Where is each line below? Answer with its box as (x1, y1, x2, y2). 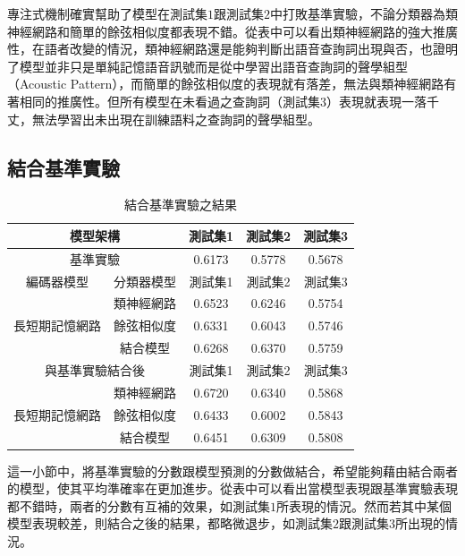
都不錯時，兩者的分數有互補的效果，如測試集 (7, 496, 270, 515)
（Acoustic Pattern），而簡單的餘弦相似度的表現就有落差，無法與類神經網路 (7, 74, 444, 93)
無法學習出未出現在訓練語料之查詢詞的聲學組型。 (31, 109, 320, 128)
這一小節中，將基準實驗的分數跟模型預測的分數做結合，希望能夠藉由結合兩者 (7, 461, 458, 480)
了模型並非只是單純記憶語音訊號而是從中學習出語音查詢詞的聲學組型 (7, 56, 408, 75)
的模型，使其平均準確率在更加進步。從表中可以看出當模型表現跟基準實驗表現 (7, 479, 458, 498)
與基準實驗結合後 (45, 361, 145, 380)
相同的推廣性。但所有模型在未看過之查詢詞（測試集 (19, 91, 320, 110)
